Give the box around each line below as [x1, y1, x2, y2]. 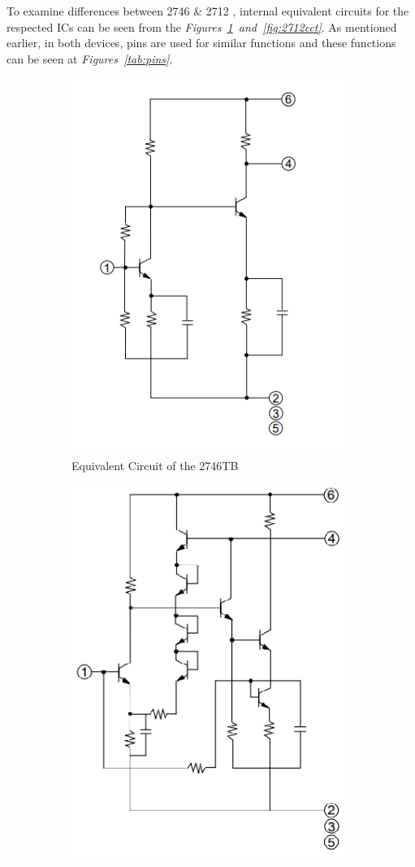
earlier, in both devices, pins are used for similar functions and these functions [6, 34, 396, 51]
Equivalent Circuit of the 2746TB [71, 456, 239, 473]
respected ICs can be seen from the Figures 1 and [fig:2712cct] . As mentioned [6, 18, 397, 35]
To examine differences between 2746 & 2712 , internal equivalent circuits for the [6, 2, 409, 19]
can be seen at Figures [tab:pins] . [6, 50, 173, 67]
